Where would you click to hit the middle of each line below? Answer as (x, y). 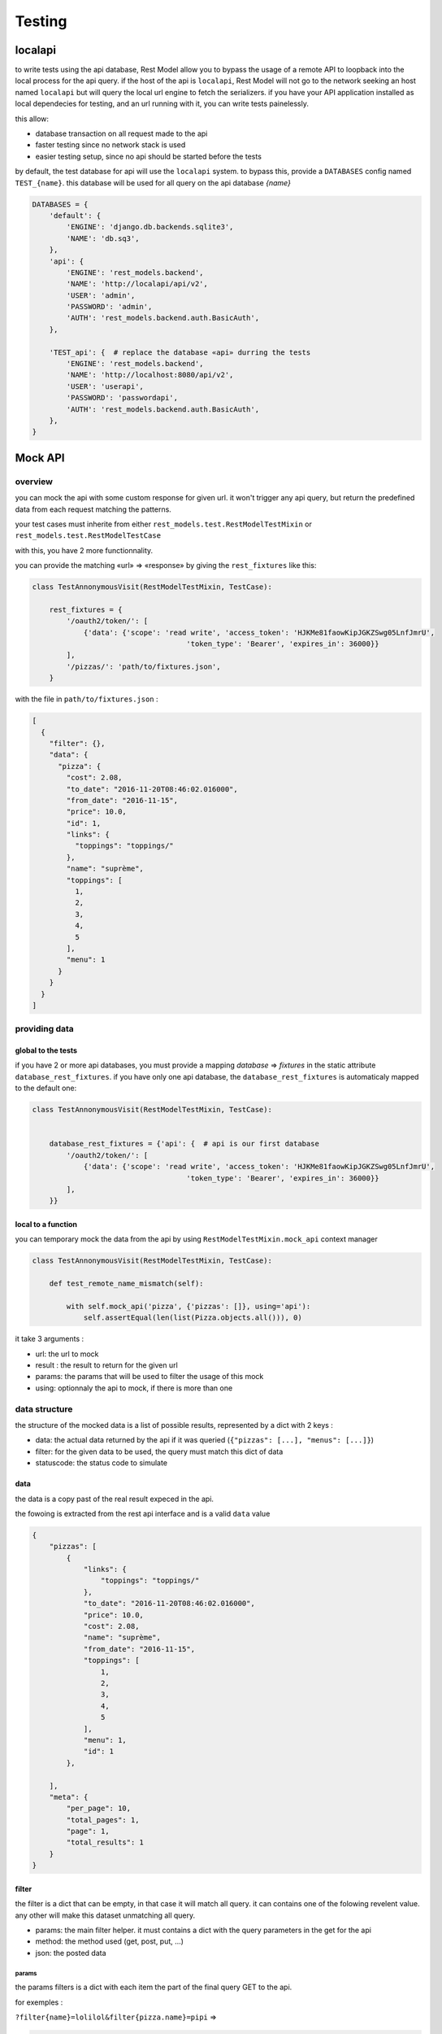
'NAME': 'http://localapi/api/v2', (137, 284)
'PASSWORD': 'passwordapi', (122, 398)
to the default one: (46, 1088)
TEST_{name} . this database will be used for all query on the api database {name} (153, 182)
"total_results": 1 (105, 1842)
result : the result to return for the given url (106, 1365)
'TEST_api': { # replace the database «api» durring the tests (180, 352)
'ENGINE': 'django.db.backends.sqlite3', (150, 227)
